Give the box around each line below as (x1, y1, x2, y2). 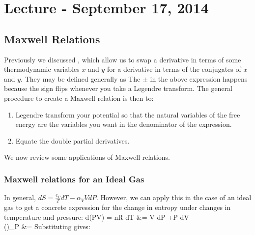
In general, (4, 192, 36, 203)
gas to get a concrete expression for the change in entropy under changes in (4, 202, 231, 212)
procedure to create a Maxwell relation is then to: (4, 92, 154, 103)
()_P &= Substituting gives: (4, 221, 90, 232)
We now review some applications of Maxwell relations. (4, 152, 170, 162)
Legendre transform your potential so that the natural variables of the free (15, 109, 240, 119)
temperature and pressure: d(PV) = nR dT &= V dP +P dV (4, 211, 189, 222)
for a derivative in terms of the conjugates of (107, 64, 241, 74)
